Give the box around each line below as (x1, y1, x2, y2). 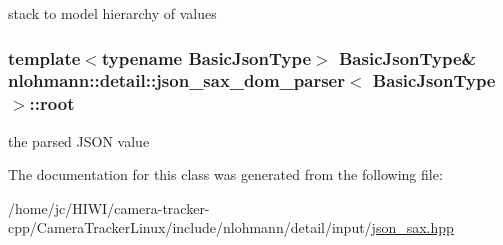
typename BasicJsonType (101, 45, 312, 70)
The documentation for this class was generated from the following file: (8, 164, 443, 185)
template (8, 45, 81, 70)
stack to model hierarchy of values (8, 3, 217, 23)
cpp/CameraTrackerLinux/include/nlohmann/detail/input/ (8, 217, 372, 238)
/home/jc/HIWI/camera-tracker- (8, 197, 210, 218)
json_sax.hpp (371, 217, 454, 238)
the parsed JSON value (8, 130, 150, 151)
